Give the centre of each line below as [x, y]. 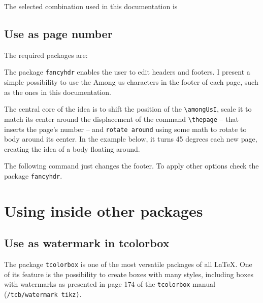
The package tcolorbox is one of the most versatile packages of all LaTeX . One [128, 264]
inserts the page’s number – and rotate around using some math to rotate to [125, 129]
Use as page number [58, 33]
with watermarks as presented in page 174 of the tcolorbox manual [110, 284]
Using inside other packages [104, 210]
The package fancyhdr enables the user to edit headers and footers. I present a [127, 72]
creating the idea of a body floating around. [72, 148]
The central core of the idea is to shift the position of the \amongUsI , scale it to [128, 109]
